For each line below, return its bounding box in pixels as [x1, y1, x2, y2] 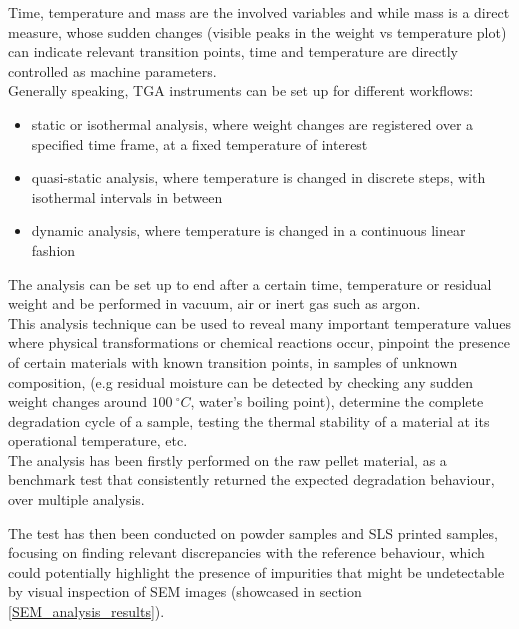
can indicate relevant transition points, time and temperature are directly [8, 41, 458, 62]
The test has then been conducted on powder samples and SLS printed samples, [8, 522, 498, 543]
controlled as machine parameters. [8, 60, 217, 81]
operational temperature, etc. [8, 430, 188, 451]
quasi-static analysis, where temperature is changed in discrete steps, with [31, 167, 486, 188]
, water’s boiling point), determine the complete [190, 391, 484, 412]
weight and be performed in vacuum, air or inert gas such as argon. [8, 293, 421, 314]
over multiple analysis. [8, 489, 145, 510]
